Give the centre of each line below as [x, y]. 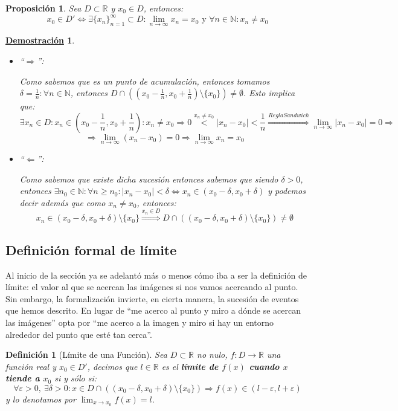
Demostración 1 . [40, 40]
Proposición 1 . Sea [43, 8]
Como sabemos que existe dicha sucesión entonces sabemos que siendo [149, 179]
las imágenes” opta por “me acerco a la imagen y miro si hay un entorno [140, 322]
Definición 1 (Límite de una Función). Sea [86, 354]
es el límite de [190, 366]
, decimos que [112, 366]
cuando [264, 366]
